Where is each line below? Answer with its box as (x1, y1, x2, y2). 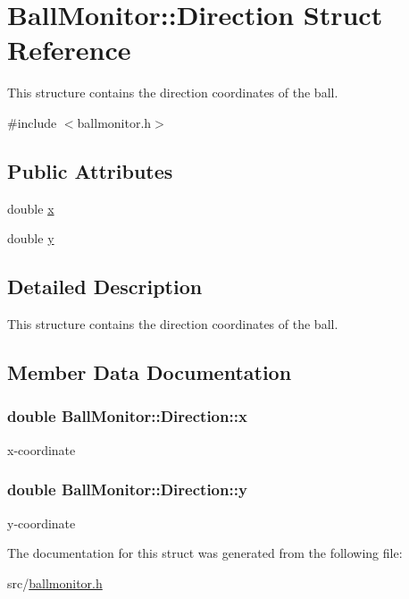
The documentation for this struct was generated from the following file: (7, 544, 403, 562)
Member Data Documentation (7, 359, 292, 386)
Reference (7, 31, 131, 68)
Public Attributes (7, 156, 173, 184)
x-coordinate (7, 440, 76, 459)
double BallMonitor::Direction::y (7, 478, 247, 501)
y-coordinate (7, 513, 76, 532)
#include (7, 113, 57, 131)
